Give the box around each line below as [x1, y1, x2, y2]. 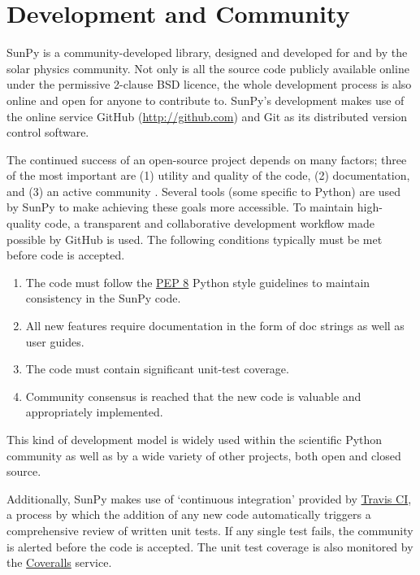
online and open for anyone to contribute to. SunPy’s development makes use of [6, 91, 405, 108]
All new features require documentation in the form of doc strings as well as [25, 317, 405, 334]
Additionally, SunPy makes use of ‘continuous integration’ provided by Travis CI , [6, 490, 412, 507]
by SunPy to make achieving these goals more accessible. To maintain [6, 198, 354, 216]
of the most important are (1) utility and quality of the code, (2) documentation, [6, 167, 410, 184]
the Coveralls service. [6, 554, 112, 571]
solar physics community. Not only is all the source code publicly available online [6, 59, 409, 76]
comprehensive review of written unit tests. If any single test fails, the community [6, 521, 414, 538]
